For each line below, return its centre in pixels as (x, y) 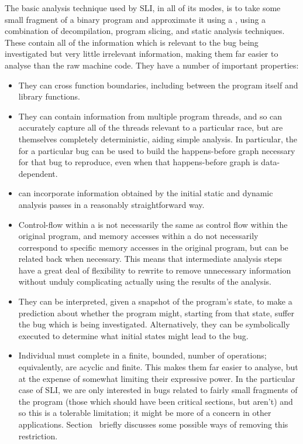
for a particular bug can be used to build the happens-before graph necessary (157, 150)
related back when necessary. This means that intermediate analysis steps (150, 259)
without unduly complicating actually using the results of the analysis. (145, 281)
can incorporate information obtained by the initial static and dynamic (146, 193)
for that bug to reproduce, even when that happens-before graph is (138, 162)
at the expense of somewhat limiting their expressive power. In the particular (157, 378)
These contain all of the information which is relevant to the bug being (132, 42)
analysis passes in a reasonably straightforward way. (111, 204)
